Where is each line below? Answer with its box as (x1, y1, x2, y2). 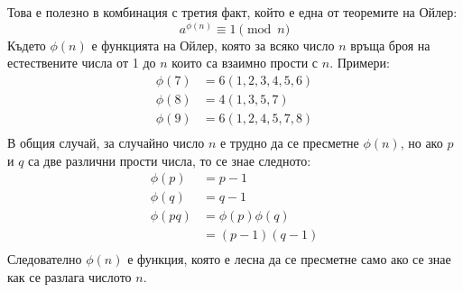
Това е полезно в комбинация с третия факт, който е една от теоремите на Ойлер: (7, 3, 458, 21)
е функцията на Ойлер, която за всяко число (91, 35, 335, 54)
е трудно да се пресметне (219, 132, 359, 151)
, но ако (400, 132, 443, 151)
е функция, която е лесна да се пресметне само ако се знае (127, 250, 451, 269)
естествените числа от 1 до (7, 53, 156, 72)
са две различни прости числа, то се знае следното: (28, 151, 311, 169)
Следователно (7, 250, 82, 269)
